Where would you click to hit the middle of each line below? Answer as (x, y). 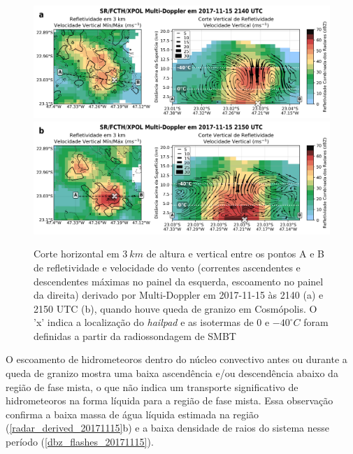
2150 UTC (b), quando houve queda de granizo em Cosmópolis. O (175, 308)
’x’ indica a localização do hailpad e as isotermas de (144, 322)
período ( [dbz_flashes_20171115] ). (80, 442)
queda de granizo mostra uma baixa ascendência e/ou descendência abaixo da (172, 373)
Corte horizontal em (77, 254)
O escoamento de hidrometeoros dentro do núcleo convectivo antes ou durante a (176, 359)
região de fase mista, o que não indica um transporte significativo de (152, 386)
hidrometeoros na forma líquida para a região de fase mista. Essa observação (170, 400)
